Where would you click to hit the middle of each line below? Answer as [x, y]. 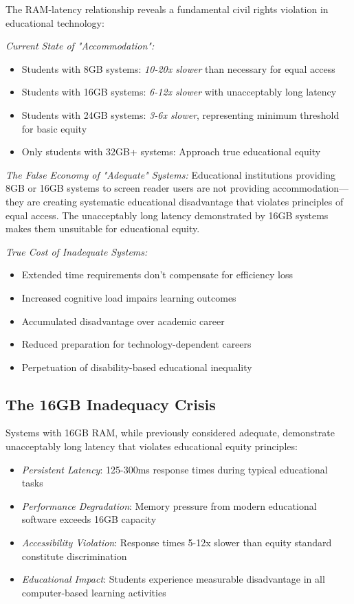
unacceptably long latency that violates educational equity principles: [152, 446]
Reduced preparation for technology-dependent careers [136, 344]
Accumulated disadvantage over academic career [123, 321]
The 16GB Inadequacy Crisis [111, 404]
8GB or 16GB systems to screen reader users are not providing [138, 188]
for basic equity [54, 128]
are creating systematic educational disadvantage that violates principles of [185, 201]
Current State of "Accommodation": [80, 46]
